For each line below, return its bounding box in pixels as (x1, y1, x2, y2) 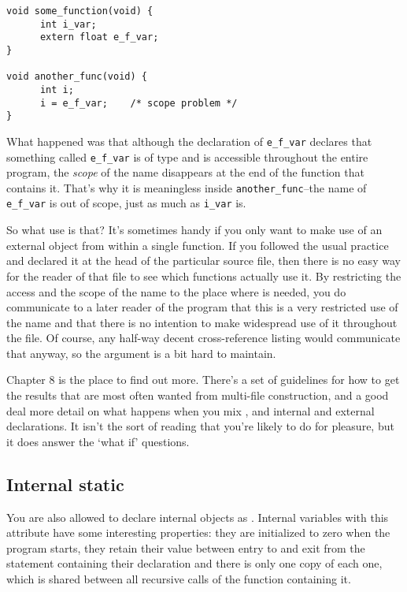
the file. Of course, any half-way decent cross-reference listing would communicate (6, 330, 401, 346)
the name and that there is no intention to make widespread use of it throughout (6, 314, 398, 330)
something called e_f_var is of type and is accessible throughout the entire (6, 148, 368, 165)
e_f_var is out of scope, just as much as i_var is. (6, 195, 246, 211)
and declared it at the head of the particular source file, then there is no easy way (6, 252, 401, 269)
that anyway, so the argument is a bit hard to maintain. (6, 344, 276, 361)
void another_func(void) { (6, 71, 147, 83)
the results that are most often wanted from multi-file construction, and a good (6, 387, 389, 404)
